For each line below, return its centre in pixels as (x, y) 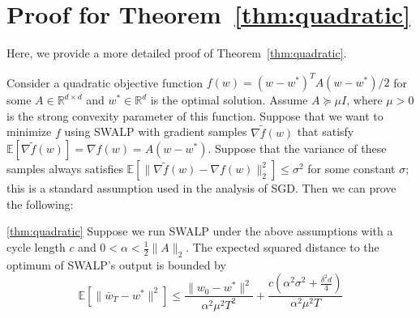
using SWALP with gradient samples (156, 131)
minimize (29, 131)
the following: (40, 204)
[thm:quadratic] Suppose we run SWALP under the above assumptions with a (200, 231)
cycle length (36, 247)
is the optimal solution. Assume (229, 100)
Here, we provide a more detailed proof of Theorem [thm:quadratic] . (177, 53)
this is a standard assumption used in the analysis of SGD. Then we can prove (201, 188)
